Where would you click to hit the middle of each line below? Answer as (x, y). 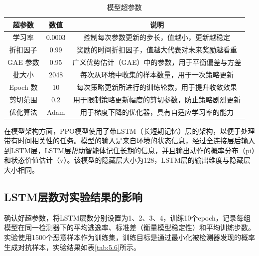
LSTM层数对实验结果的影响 (73, 196)
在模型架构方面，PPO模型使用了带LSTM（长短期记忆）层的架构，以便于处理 (129, 130)
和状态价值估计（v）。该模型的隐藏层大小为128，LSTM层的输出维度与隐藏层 (127, 160)
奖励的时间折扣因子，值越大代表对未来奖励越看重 (157, 50)
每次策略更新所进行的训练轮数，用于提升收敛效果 (157, 87)
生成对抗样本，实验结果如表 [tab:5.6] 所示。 (72, 247)
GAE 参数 (23, 62)
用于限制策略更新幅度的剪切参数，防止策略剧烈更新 (157, 99)
